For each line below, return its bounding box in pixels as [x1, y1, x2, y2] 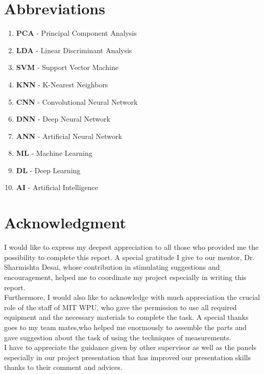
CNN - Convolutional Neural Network [16, 96, 138, 107]
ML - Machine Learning [16, 148, 92, 158]
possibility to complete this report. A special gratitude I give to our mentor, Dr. [4, 251, 255, 262]
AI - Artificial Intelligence [16, 182, 99, 193]
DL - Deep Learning [16, 165, 81, 175]
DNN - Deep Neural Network [16, 113, 110, 124]
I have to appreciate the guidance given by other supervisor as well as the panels [4, 342, 257, 353]
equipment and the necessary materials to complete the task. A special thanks [4, 312, 249, 322]
